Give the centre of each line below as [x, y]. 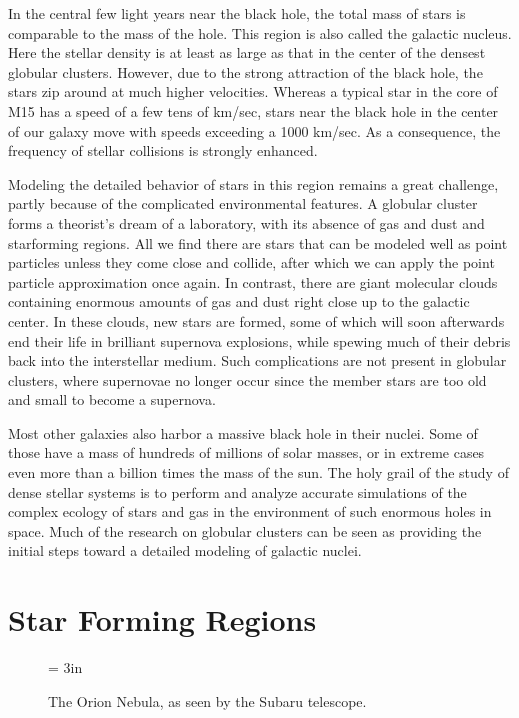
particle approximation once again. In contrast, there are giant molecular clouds [253, 281]
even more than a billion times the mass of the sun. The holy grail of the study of [258, 472]
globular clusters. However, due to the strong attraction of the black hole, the [245, 71]
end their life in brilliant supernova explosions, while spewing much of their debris [259, 340]
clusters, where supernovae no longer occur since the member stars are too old [247, 379]
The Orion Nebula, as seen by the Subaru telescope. [207, 700]
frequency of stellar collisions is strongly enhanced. [163, 150]
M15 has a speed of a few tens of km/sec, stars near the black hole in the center [253, 110]
